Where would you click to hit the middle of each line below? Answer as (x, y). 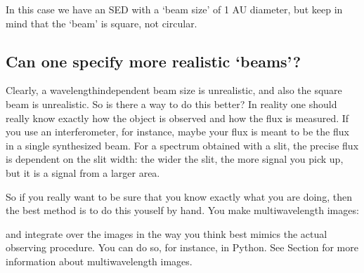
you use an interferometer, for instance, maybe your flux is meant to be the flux (177, 132)
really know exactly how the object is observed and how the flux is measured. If (177, 118)
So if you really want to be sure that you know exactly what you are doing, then (179, 196)
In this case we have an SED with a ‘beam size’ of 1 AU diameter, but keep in (174, 9)
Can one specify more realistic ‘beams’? (154, 61)
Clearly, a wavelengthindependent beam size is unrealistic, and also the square (174, 90)
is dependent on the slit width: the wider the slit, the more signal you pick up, (175, 159)
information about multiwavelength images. (99, 261)
